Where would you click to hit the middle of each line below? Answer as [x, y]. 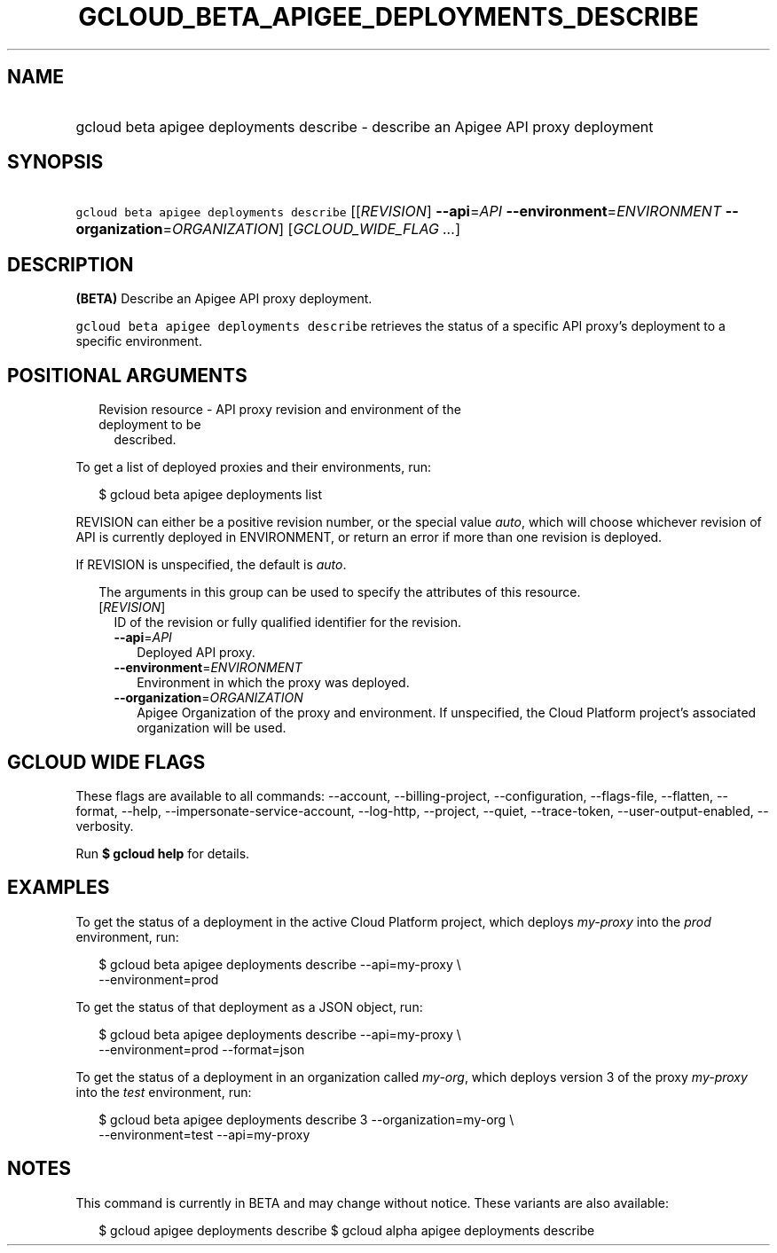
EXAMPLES [59, 888]
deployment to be [150, 425]
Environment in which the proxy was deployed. [273, 683]
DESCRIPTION [71, 264]
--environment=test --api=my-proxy [204, 1134]
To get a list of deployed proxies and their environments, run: [254, 467]
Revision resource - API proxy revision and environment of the [280, 410]
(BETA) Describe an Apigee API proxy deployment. [224, 299]
